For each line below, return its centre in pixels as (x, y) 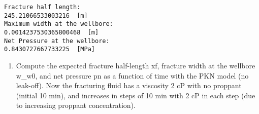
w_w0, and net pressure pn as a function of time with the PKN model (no (132, 75)
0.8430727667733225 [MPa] (50, 49)
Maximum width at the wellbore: (59, 24)
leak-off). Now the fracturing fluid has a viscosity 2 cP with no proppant (129, 85)
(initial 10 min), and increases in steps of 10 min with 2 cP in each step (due (136, 95)
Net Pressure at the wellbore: (57, 41)
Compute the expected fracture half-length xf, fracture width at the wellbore (136, 65)
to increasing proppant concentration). (76, 105)
